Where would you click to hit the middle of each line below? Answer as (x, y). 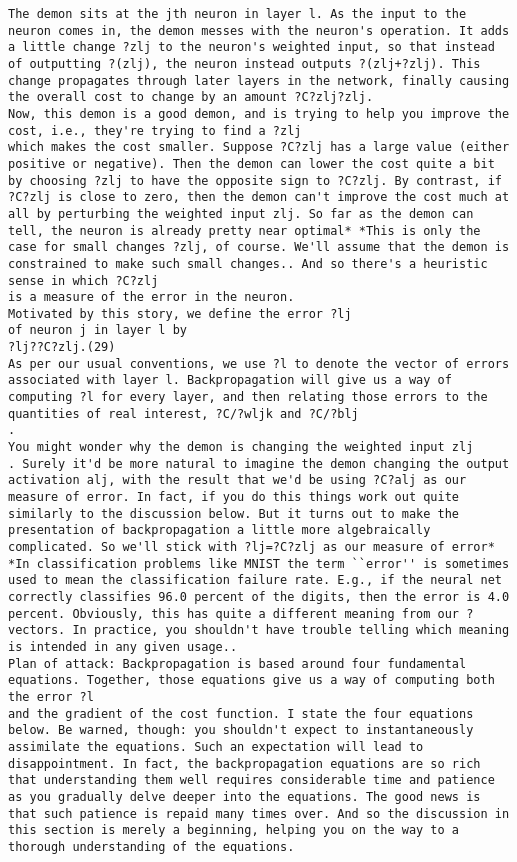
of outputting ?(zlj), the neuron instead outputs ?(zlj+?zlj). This (244, 63)
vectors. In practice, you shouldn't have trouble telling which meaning (259, 630)
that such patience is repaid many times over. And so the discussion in (259, 813)
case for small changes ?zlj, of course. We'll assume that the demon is (259, 247)
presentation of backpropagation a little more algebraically (219, 530)
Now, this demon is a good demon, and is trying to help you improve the (259, 113)
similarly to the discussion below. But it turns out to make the (234, 513)
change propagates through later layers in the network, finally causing (259, 80)
